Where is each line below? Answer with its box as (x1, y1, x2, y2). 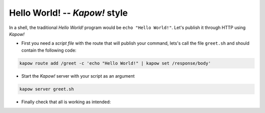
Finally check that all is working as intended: (21, 99, 111, 105)
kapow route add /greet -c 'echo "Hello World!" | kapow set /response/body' (19, 60, 211, 66)
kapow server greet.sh (19, 86, 74, 92)
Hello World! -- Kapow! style (9, 7, 128, 18)
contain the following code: (21, 47, 77, 53)
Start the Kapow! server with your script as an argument (21, 73, 135, 79)
